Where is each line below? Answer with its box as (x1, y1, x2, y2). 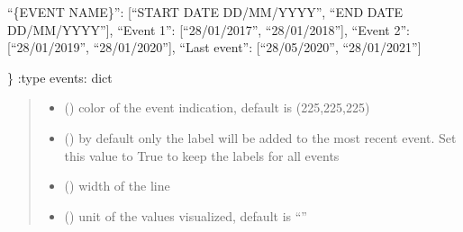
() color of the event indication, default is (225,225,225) (64, 98, 370, 117)
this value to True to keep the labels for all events (64, 146, 340, 165)
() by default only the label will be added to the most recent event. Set (64, 128, 457, 147)
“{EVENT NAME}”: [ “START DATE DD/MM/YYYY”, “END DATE (7, 3, 404, 21)
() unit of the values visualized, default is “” (64, 206, 307, 225)
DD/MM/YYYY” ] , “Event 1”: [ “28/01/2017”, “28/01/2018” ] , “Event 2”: (7, 20, 410, 39)
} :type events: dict (7, 67, 113, 86)
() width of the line (64, 176, 170, 195)
